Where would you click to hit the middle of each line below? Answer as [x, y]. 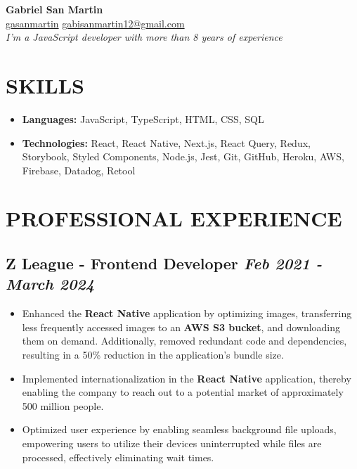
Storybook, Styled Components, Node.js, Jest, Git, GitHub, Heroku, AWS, [183, 156]
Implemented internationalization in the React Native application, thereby [187, 378]
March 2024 [50, 284]
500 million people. [63, 405]
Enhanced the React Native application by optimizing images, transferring [187, 313]
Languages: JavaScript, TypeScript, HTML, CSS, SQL [143, 118]
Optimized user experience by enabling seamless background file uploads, [179, 429]
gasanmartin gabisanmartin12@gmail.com [95, 23]
